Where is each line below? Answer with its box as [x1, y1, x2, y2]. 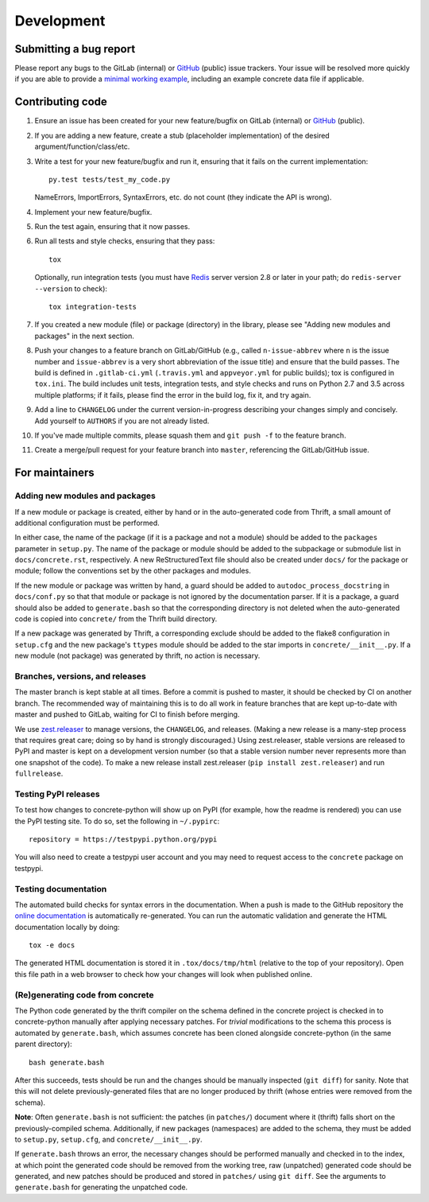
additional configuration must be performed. [14, 518, 160, 527]
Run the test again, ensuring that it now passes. [34, 222, 191, 231]
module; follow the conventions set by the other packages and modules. [14, 566, 252, 576]
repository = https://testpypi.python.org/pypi [29, 834, 218, 843]
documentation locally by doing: [14, 922, 120, 932]
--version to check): [34, 283, 107, 294]
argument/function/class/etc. [34, 142, 130, 151]
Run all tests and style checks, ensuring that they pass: [34, 236, 215, 246]
